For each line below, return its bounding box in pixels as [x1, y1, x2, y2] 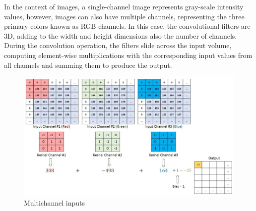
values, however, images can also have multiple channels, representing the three [4, 11, 245, 21]
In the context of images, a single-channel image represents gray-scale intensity [4, 1, 244, 11]
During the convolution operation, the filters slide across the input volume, [4, 40, 232, 51]
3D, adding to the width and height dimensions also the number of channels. [4, 30, 237, 41]
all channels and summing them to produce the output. [4, 59, 172, 70]
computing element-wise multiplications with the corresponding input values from [4, 50, 253, 60]
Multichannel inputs [24, 198, 85, 208]
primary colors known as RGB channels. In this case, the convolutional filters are [4, 21, 251, 31]
